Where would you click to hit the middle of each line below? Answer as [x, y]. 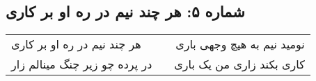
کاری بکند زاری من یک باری [239, 64]
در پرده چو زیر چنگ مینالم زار [82, 64]
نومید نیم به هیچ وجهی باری [240, 44]
